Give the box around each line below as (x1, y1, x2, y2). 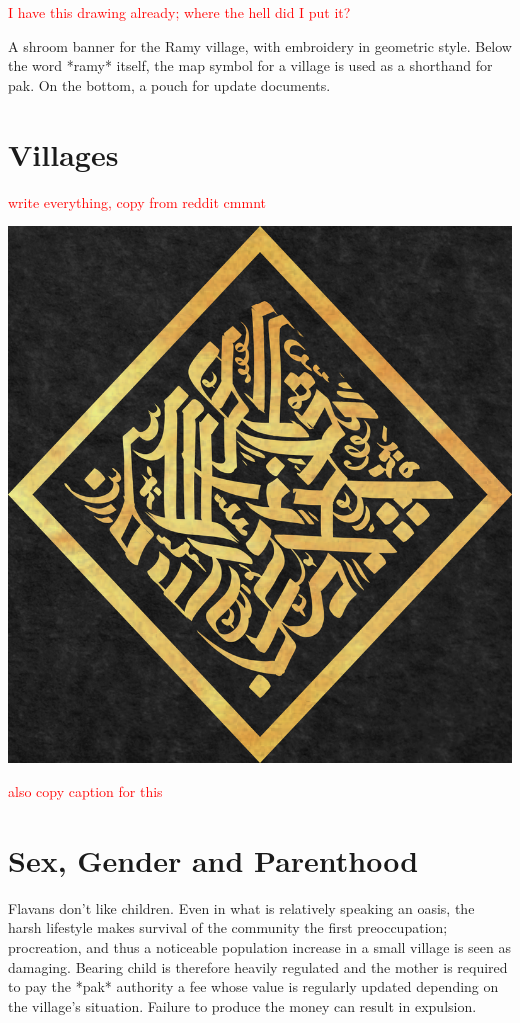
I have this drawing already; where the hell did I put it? (8, 2, 351, 22)
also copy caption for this (8, 781, 163, 802)
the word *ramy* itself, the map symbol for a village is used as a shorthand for (8, 55, 493, 76)
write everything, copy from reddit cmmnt (8, 191, 266, 212)
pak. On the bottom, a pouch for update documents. (8, 74, 331, 95)
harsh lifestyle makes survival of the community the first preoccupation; (8, 917, 448, 938)
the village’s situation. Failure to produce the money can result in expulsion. (8, 995, 477, 1016)
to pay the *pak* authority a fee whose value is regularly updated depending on (8, 976, 499, 997)
